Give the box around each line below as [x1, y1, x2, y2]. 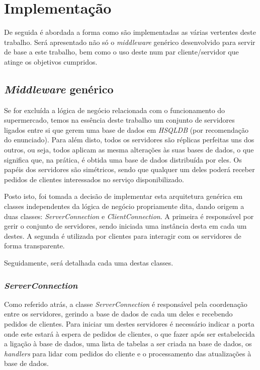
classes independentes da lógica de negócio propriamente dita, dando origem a [4, 201, 244, 212]
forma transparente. [4, 240, 65, 251]
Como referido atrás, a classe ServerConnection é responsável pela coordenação [4, 298, 247, 309]
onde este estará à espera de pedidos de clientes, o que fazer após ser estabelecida [4, 328, 255, 339]
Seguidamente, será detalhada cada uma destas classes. [4, 257, 174, 268]
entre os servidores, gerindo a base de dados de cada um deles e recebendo [4, 308, 233, 319]
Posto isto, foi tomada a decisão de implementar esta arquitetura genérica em [4, 191, 243, 201]
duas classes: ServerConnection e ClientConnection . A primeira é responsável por [4, 210, 254, 221]
